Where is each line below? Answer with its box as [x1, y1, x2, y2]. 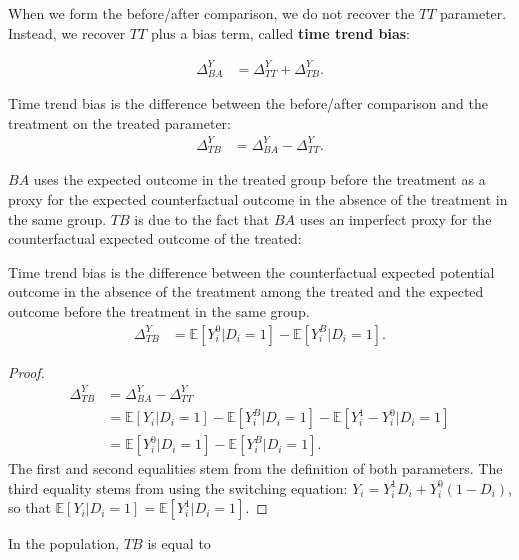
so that [8, 497, 51, 518]
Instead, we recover [8, 22, 126, 43]
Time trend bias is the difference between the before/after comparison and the [8, 93, 488, 114]
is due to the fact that [134, 208, 270, 229]
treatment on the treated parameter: [8, 112, 231, 133]
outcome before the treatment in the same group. [8, 300, 310, 321]
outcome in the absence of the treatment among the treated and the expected [8, 281, 484, 302]
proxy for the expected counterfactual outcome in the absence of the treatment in [8, 188, 508, 209]
